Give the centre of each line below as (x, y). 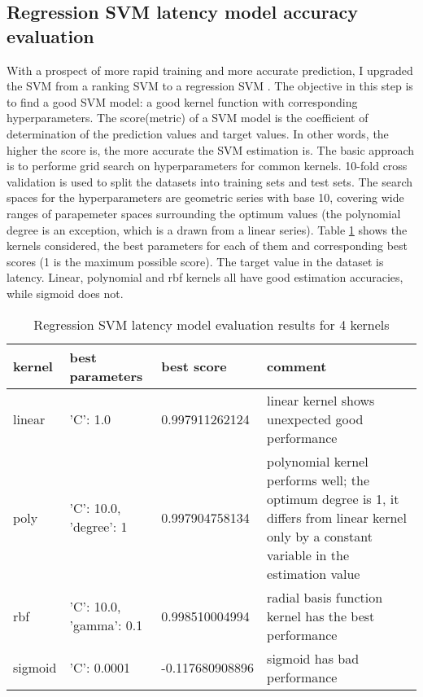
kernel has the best (321, 616)
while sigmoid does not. (65, 293)
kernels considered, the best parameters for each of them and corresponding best (207, 245)
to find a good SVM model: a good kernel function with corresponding (182, 101)
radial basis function (325, 597)
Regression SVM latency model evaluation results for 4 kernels (211, 324)
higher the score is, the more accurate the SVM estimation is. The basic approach (211, 149)
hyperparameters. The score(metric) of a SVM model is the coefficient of (188, 118)
